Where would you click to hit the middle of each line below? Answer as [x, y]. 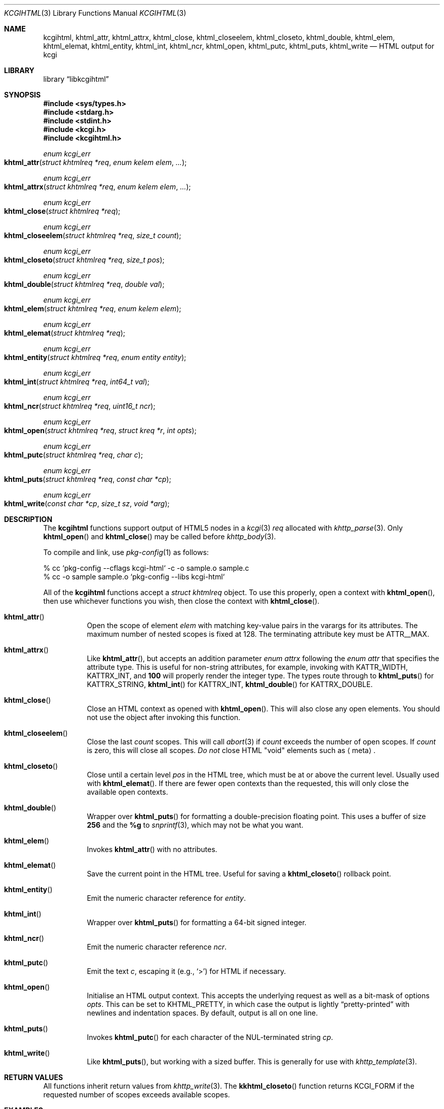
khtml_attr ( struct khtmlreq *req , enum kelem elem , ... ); [96, 162]
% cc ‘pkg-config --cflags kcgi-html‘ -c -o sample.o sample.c [146, 568]
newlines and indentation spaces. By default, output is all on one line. [202, 1013]
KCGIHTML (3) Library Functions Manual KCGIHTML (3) [95, 13]
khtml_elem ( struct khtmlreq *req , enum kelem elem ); [93, 308]
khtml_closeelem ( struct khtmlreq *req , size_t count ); [93, 235]
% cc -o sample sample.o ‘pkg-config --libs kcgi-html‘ [134, 577]
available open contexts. [127, 792]
